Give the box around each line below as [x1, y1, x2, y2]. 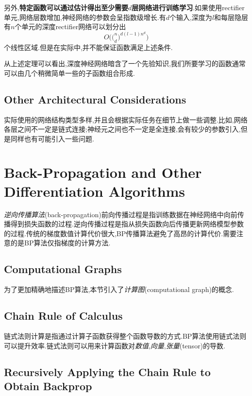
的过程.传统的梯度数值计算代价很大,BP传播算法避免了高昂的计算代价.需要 [4, 228, 237, 238]
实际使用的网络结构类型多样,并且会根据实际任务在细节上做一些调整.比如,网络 [4, 114, 248, 124]
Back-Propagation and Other [4, 162, 202, 182]
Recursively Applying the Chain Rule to [4, 364, 211, 379]
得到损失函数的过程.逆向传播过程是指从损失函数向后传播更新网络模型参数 [10, 219, 244, 229]
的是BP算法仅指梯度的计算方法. [10, 238, 111, 248]
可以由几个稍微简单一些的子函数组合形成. [4, 68, 135, 78]
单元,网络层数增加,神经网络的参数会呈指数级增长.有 [4, 12, 166, 22]
